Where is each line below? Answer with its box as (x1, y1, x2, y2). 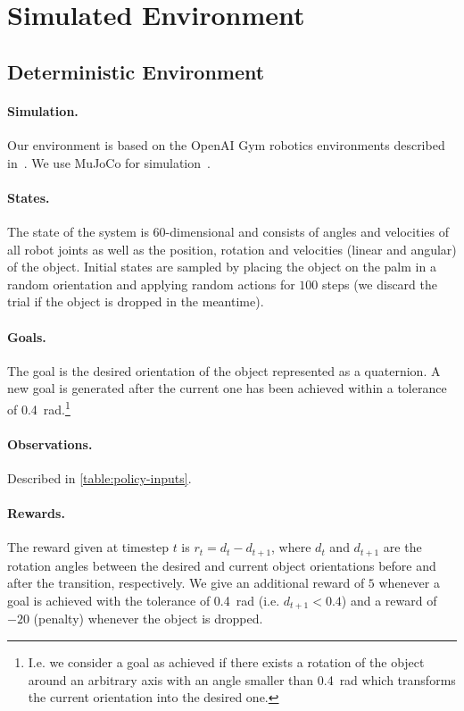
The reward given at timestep (7, 538, 169, 556)
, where (271, 538, 311, 556)
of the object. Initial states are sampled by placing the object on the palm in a (7, 257, 436, 276)
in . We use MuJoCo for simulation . (7, 153, 211, 171)
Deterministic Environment (7, 57, 265, 85)
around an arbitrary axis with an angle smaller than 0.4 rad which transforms (28, 670, 456, 689)
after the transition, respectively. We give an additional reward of (7, 573, 365, 592)
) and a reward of (341, 590, 437, 609)
